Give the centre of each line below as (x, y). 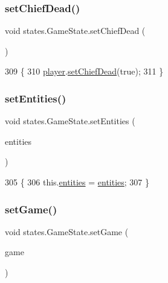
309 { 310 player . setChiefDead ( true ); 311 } (84, 71)
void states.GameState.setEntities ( (70, 121)
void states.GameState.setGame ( (67, 231)
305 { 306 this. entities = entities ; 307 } (77, 182)
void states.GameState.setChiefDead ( (75, 31)
